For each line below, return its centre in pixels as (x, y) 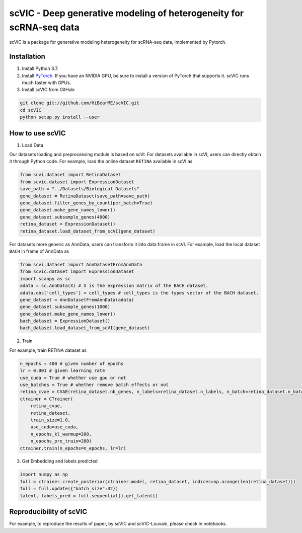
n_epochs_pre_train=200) (61, 441)
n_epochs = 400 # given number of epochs (72, 363)
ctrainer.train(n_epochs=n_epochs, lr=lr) (73, 448)
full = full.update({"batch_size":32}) (69, 489)
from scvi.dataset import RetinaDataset (70, 175)
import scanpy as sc (45, 279)
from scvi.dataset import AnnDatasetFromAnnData (81, 264)
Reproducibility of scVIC (48, 512)
